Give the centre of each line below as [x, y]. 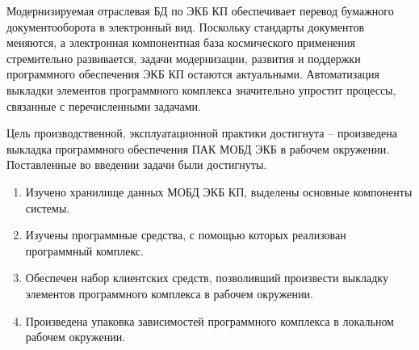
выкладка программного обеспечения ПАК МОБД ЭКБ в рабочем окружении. [198, 148]
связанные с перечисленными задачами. [104, 105]
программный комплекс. [84, 250]
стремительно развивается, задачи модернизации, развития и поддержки [184, 58]
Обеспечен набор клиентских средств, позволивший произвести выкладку [207, 278]
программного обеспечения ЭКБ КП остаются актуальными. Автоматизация [193, 74]
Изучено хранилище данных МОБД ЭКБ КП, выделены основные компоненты [219, 191]
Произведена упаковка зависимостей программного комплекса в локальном [209, 320]
